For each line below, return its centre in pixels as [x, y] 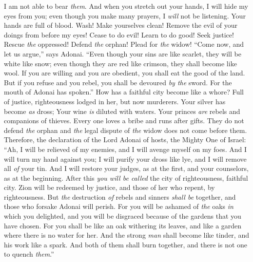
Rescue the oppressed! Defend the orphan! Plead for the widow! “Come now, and [124, 44]
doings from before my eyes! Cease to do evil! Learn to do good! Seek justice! [119, 34]
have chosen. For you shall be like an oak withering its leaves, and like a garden [123, 225]
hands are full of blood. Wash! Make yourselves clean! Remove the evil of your [121, 25]
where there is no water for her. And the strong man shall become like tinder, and [126, 235]
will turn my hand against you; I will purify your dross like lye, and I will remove [125, 159]
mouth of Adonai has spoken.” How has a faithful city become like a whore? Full [124, 92]
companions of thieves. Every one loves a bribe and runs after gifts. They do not [124, 121]
